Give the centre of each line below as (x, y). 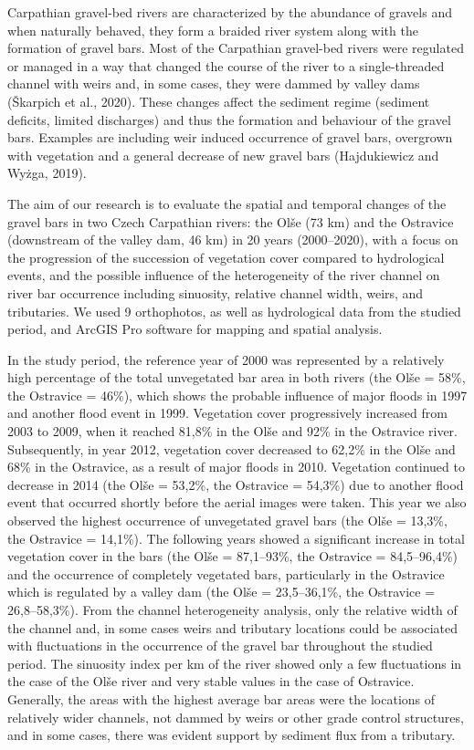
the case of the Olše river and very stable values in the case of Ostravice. (211, 681)
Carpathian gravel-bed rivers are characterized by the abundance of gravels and (230, 12)
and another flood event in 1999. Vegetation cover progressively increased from (227, 413)
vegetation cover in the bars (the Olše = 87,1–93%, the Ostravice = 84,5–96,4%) (233, 556)
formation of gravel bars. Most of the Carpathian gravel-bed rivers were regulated (236, 48)
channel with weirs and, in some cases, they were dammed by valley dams (214, 83)
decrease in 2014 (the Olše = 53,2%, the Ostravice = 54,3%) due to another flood (236, 484)
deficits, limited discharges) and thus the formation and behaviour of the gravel (229, 119)
